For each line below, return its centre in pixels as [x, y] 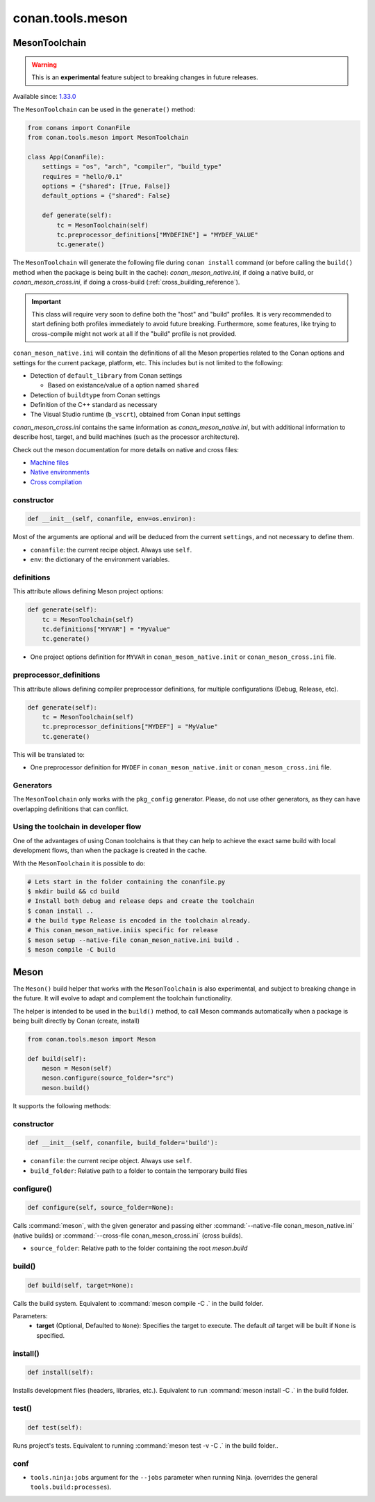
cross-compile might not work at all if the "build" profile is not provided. [134, 333]
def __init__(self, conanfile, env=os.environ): [112, 519]
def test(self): [55, 1427]
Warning [44, 64]
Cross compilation [56, 482]
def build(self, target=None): [81, 1285]
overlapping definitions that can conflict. [70, 809]
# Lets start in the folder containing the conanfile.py [126, 881]
